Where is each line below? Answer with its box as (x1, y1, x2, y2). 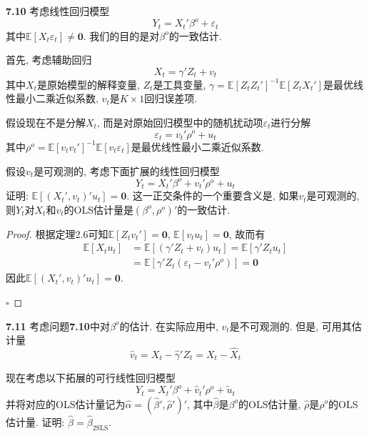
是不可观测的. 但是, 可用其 (229, 318, 352, 333)
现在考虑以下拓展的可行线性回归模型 (6, 370, 176, 385)
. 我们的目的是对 (83, 28, 160, 43)
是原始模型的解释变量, (36, 76, 140, 91)
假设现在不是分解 (6, 114, 86, 129)
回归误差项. (144, 91, 198, 106)
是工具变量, (153, 76, 206, 91)
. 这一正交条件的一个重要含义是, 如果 (126, 188, 299, 203)
